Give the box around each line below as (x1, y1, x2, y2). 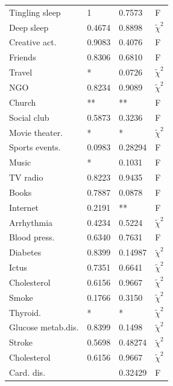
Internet (9, 201, 39, 213)
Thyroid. (9, 306, 41, 318)
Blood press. (9, 231, 55, 243)
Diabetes (9, 246, 42, 259)
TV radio (9, 171, 43, 184)
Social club (9, 111, 49, 123)
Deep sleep (9, 21, 49, 33)
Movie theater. (9, 126, 63, 138)
